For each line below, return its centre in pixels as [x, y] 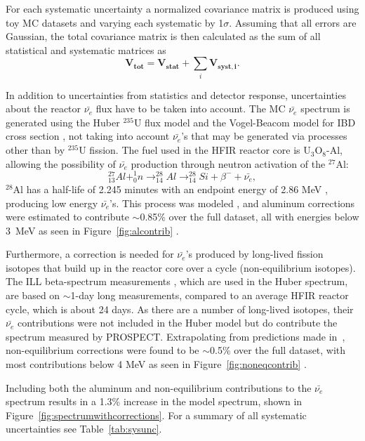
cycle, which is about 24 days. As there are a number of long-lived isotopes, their [180, 309]
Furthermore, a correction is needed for [90, 254]
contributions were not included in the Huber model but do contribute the [177, 323]
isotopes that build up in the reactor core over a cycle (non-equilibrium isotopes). [181, 267]
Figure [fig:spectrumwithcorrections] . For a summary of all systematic [156, 415]
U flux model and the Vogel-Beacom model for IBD [245, 122]
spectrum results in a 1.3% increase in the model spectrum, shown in [154, 401]
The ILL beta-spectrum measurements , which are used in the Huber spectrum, [177, 281]
